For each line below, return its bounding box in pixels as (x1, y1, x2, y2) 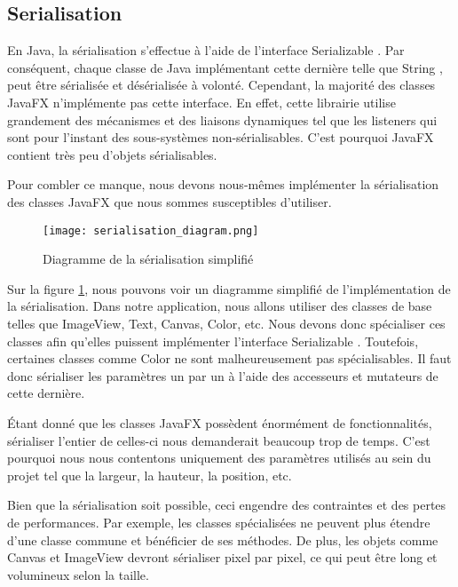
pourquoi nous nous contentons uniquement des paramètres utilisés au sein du (7, 448, 431, 467)
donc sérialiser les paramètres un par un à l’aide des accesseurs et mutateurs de (7, 366, 438, 385)
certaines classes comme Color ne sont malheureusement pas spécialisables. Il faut (7, 349, 452, 368)
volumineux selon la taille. (7, 565, 149, 583)
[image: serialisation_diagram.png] (43, 224, 259, 237)
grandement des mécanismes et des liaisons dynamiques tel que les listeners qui (7, 110, 438, 129)
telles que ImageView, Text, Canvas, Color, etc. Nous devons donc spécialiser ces (7, 313, 446, 332)
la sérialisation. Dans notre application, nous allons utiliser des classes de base (7, 297, 432, 315)
